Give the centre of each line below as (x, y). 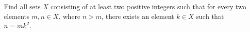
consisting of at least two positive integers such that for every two (148, 6)
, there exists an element (138, 16)
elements (17, 16)
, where (69, 16)
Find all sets (22, 6)
